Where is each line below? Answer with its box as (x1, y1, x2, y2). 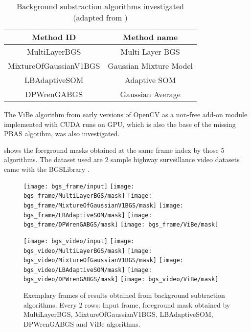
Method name (122, 31, 178, 42)
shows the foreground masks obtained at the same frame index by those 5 (4, 145, 225, 155)
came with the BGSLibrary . (4, 164, 90, 174)
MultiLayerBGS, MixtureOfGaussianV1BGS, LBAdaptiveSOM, (23, 309, 213, 319)
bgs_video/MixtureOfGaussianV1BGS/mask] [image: (23, 257, 183, 264)
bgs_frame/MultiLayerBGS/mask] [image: (23, 192, 152, 200)
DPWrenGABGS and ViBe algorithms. (23, 318, 140, 329)
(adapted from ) (73, 12, 128, 23)
